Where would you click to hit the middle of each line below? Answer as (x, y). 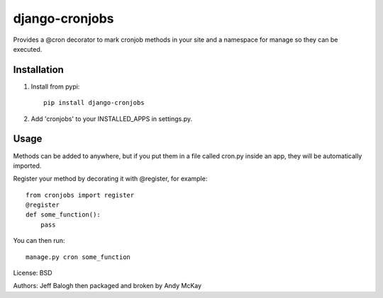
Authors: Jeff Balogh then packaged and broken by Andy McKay (107, 286)
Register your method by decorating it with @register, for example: (110, 179)
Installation (38, 70)
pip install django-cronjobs (94, 103)
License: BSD (33, 273)
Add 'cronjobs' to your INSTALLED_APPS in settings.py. (112, 119)
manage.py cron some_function (78, 257)
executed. (28, 49)
